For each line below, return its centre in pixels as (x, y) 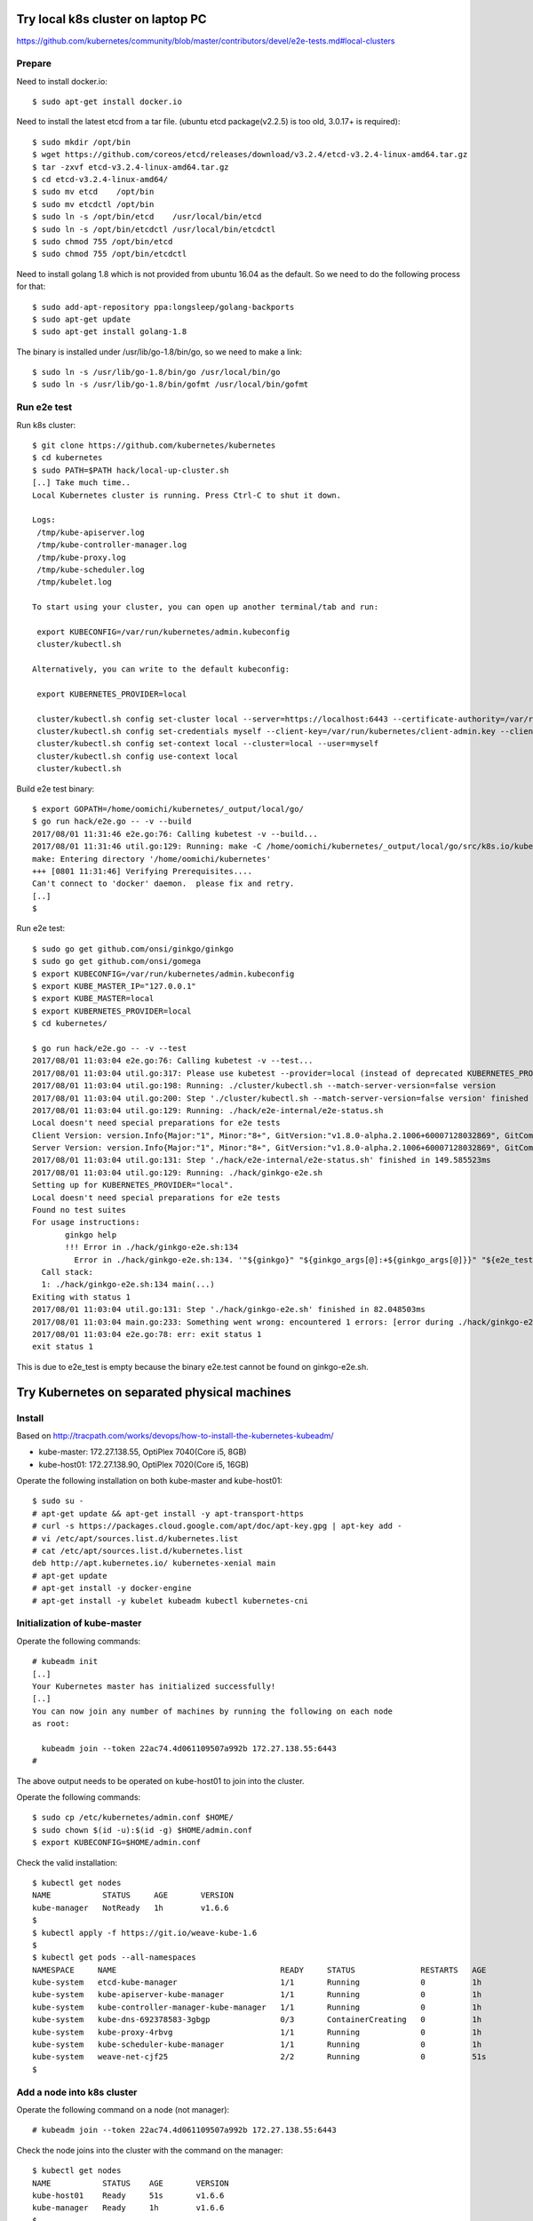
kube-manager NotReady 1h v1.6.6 (131, 1907)
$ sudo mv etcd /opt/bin (93, 192)
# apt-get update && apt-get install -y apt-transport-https (168, 1513)
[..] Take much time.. (82, 483)
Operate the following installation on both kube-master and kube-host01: (150, 1481)
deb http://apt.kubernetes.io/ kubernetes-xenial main (154, 1563)
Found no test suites (79, 1210)
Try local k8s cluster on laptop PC (112, 19)
